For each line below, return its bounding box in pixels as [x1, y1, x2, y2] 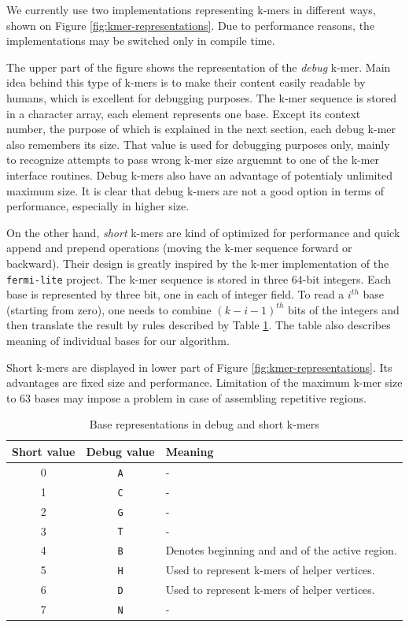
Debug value [86, 443, 155, 459]
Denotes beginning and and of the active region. [165, 542, 397, 558]
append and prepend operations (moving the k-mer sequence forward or [6, 239, 352, 256]
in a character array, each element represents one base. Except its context [6, 105, 361, 121]
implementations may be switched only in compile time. [6, 32, 275, 49]
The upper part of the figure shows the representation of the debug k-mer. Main [6, 58, 391, 75]
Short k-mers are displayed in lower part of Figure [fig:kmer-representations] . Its [6, 358, 392, 375]
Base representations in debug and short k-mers [89, 416, 319, 432]
